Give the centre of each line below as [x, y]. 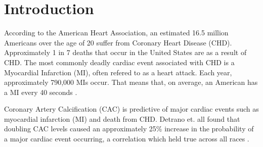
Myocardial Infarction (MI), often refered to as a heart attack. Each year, [118, 72]
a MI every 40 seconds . [41, 92]
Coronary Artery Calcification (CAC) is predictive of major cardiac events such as [131, 109]
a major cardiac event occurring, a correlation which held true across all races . [127, 139]
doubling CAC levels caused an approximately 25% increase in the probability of [129, 129]
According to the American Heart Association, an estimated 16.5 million [116, 33]
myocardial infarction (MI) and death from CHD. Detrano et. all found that [122, 118]
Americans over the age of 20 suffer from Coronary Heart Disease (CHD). [118, 42]
